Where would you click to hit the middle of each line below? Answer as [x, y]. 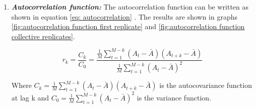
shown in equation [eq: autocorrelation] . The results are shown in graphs [124, 16]
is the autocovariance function [206, 85]
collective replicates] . [43, 36]
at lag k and [30, 97]
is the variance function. [174, 97]
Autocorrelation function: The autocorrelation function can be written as [130, 7]
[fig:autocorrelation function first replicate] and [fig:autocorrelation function [128, 26]
